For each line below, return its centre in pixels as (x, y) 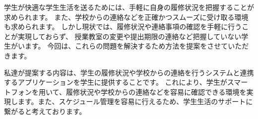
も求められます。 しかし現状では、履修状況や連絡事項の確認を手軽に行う (123, 27)
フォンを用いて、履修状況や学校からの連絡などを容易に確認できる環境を (129, 91)
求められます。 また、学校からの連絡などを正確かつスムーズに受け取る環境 (126, 17)
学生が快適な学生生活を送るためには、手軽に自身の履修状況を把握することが (129, 7)
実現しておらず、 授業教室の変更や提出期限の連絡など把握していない (129, 36)
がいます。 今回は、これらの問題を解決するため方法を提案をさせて (119, 46)
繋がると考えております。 (45, 111)
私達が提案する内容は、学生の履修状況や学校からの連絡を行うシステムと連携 (129, 72)
